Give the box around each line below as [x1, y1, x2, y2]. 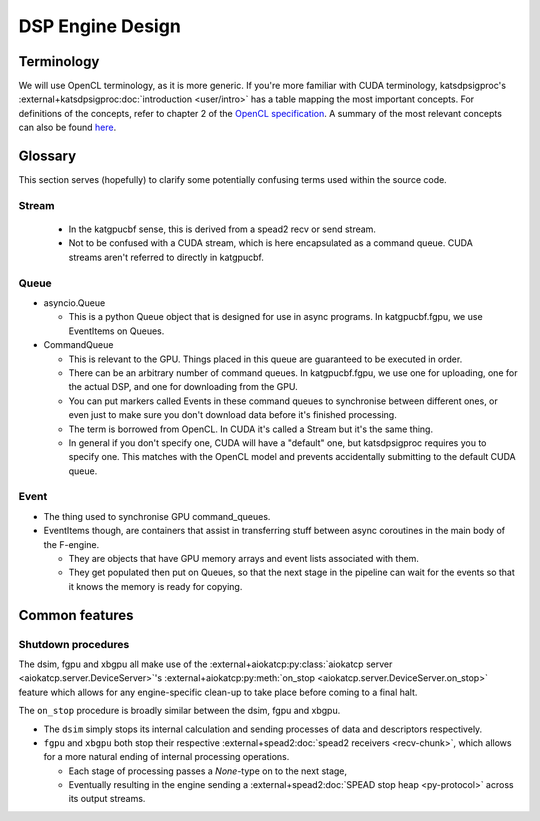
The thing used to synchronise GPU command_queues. [43, 510, 271, 522]
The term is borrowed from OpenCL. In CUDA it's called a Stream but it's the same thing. [68, 423, 434, 435]
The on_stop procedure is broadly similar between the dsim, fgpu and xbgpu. [18, 705, 341, 717]
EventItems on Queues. [68, 325, 165, 337]
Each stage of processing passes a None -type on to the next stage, [68, 765, 348, 777]
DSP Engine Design [18, 15, 182, 37]
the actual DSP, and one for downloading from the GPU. [68, 381, 299, 393]
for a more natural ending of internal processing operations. [43, 751, 290, 763]
